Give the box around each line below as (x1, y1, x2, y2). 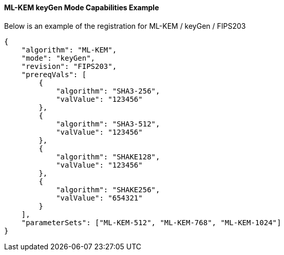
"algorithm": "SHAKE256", (56, 185, 160, 194)
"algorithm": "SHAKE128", (56, 152, 160, 161)
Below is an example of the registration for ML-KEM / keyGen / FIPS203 (4, 21, 246, 30)
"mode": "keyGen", (21, 53, 96, 62)
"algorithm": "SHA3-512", (56, 119, 160, 128)
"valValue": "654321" (56, 193, 143, 202)
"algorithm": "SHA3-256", (56, 86, 160, 95)
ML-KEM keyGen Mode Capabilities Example (4, 3, 159, 12)
